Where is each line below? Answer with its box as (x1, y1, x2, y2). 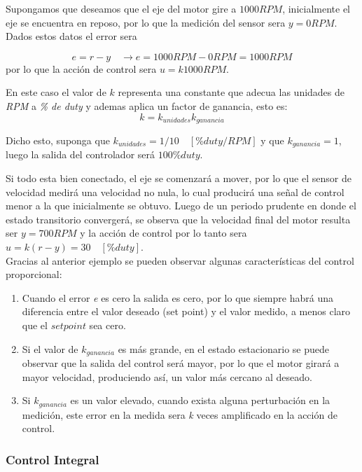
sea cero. (89, 318, 126, 332)
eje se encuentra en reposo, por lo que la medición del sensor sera (6, 15, 286, 29)
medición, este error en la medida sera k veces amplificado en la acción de (22, 407, 337, 422)
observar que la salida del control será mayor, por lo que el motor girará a (22, 356, 340, 370)
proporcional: (6, 267, 62, 282)
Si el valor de (22, 341, 78, 356)
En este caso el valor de (6, 85, 106, 99)
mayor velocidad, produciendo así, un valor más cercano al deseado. (22, 369, 312, 384)
